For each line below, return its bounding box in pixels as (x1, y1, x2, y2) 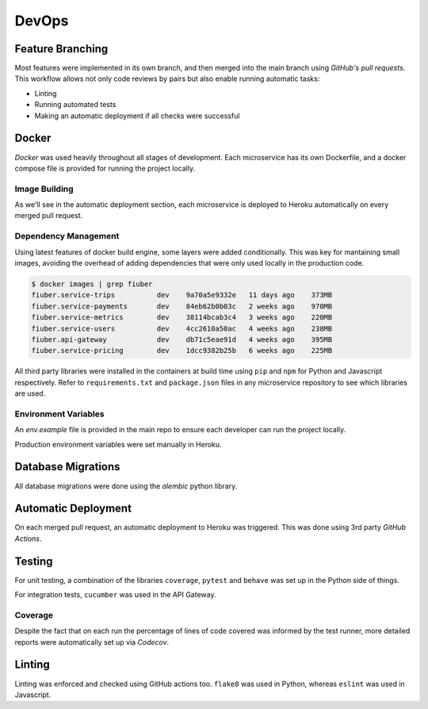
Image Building (14, 183, 75, 194)
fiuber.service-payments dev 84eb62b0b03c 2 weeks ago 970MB (31, 301, 333, 311)
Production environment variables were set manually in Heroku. (14, 439, 222, 449)
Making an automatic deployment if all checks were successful (34, 111, 240, 121)
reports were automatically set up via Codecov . (14, 637, 170, 646)
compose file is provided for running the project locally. (14, 163, 196, 173)
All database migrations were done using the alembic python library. (14, 481, 238, 491)
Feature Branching (14, 42, 109, 56)
